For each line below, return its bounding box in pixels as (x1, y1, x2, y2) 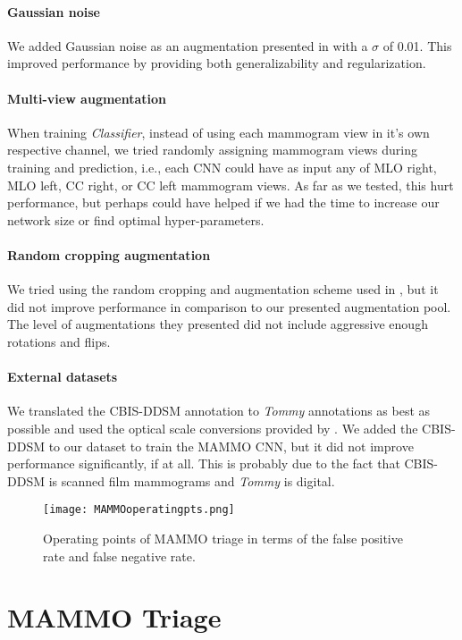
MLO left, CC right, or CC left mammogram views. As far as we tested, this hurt (7, 175, 454, 194)
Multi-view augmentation (7, 88, 167, 107)
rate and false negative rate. (43, 546, 196, 565)
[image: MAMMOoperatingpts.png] (43, 503, 235, 517)
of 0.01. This (382, 36, 452, 55)
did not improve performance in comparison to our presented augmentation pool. (7, 297, 451, 316)
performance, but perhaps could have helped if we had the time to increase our (7, 193, 440, 212)
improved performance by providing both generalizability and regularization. (7, 54, 426, 72)
